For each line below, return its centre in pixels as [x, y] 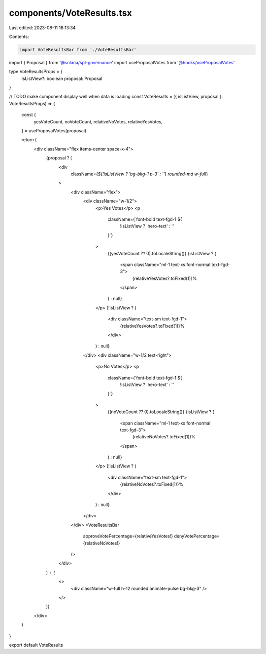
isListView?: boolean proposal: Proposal [62, 78]
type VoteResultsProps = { [36, 72]
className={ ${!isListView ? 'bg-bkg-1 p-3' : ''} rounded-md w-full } [139, 174]
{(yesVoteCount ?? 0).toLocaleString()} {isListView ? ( [162, 253]
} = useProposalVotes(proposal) [54, 131]
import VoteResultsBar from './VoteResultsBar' [78, 50]
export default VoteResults [36, 645]
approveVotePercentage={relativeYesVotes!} [128, 536]
